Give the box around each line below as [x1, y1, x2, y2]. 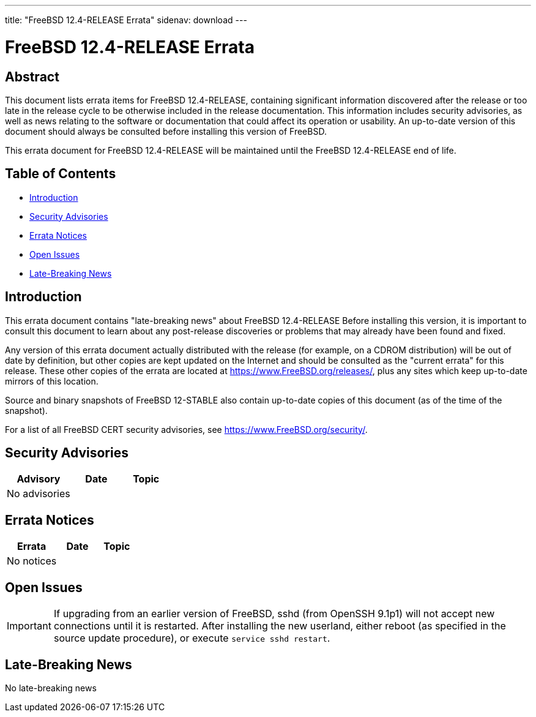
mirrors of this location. [5, 375, 99, 386]
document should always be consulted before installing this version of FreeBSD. [5, 126, 327, 137]
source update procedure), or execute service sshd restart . [53, 632, 330, 645]
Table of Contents [5, 166, 116, 182]
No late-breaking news [5, 682, 97, 693]
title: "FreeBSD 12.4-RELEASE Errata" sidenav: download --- [5, 15, 247, 25]
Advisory [17, 473, 61, 486]
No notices [7, 555, 57, 568]
